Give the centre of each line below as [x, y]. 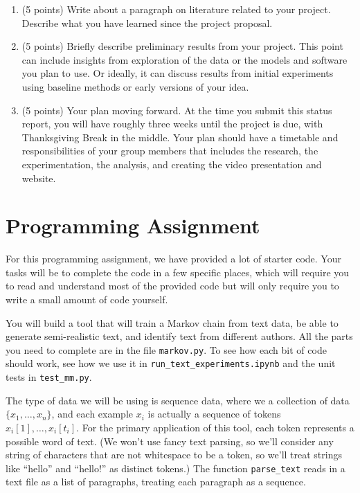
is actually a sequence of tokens [214, 414]
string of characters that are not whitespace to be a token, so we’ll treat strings [174, 455]
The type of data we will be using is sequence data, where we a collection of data [178, 400]
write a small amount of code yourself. [87, 299]
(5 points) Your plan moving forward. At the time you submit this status [177, 110]
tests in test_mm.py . [49, 377]
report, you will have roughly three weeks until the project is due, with [172, 124]
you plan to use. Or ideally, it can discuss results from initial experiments [178, 73]
